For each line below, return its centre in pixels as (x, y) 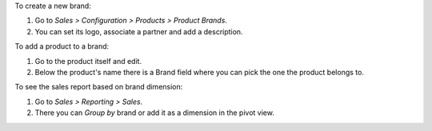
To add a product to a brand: (62, 46)
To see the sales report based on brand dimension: (99, 87)
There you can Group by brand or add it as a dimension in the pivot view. (155, 113)
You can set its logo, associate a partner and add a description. (139, 31)
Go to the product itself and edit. (88, 61)
